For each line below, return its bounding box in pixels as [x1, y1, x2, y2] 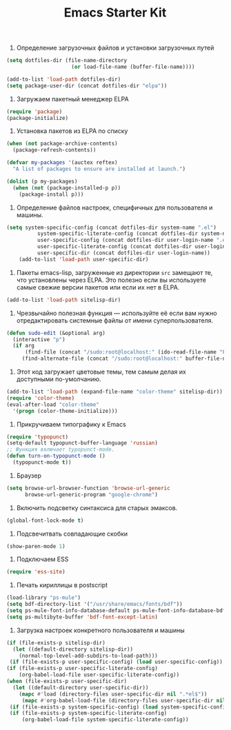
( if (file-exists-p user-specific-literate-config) [6, 665, 158, 672]
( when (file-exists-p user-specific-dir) [6, 678, 128, 685]
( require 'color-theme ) [6, 394, 75, 401]
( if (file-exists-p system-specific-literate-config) [9, 710, 168, 717]
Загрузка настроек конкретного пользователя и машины [16, 626, 185, 634]
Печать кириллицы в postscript [16, 581, 108, 589]
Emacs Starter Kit [63, 5, 167, 21]
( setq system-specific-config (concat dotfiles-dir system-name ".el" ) [6, 224, 217, 231]
